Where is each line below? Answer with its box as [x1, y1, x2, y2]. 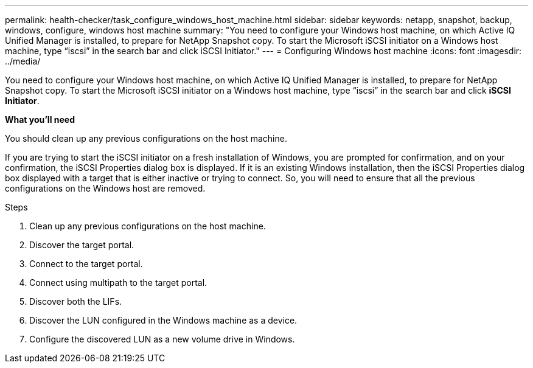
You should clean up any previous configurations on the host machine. [5, 133, 287, 144]
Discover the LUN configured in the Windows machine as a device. [29, 315, 298, 325]
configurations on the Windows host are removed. [5, 183, 206, 193]
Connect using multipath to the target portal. [29, 277, 207, 288]
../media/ [5, 56, 41, 66]
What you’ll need [5, 114, 75, 125]
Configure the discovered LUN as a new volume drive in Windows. [29, 334, 295, 344]
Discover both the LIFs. [29, 296, 122, 307]
